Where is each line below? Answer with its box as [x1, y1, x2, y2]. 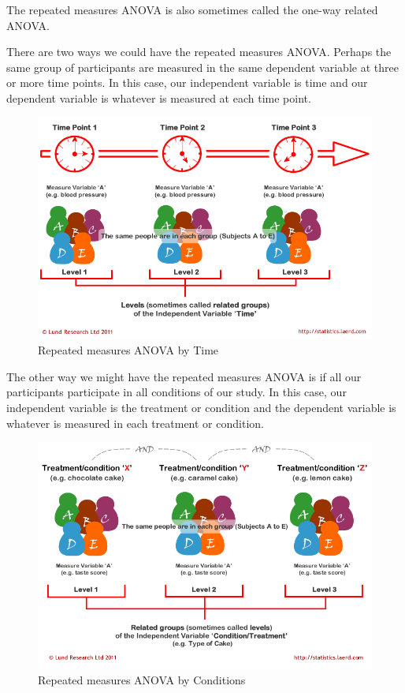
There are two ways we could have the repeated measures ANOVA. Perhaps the [6, 43, 392, 60]
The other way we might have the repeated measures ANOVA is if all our [6, 368, 362, 384]
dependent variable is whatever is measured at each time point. [6, 89, 311, 106]
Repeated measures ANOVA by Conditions [38, 672, 246, 688]
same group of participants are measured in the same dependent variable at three [6, 58, 399, 75]
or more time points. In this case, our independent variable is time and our [6, 74, 368, 91]
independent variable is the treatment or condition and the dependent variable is [6, 399, 396, 415]
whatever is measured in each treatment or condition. [6, 414, 264, 431]
